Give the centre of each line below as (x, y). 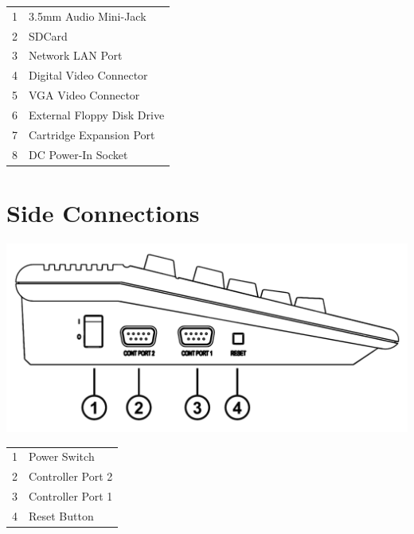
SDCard (48, 35)
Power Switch (62, 456)
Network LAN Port (76, 55)
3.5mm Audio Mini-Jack (88, 16)
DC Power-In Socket (78, 154)
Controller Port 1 (71, 496)
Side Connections (103, 212)
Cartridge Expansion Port (92, 134)
